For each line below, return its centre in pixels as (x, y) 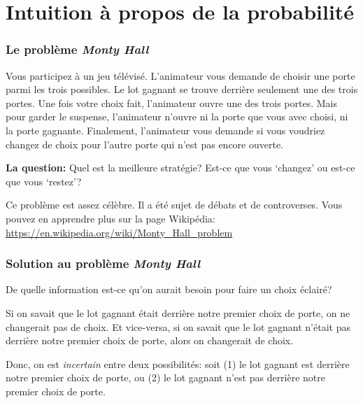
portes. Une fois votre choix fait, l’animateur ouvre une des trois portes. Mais (171, 102)
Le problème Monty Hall (77, 49)
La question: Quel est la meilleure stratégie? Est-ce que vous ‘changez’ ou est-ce (180, 168)
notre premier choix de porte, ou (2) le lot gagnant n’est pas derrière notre (166, 377)
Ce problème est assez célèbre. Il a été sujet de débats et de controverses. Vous (174, 205)
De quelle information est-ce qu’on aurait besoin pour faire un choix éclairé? (169, 289)
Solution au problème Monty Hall (103, 263)
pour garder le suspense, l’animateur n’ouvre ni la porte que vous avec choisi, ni (177, 116)
